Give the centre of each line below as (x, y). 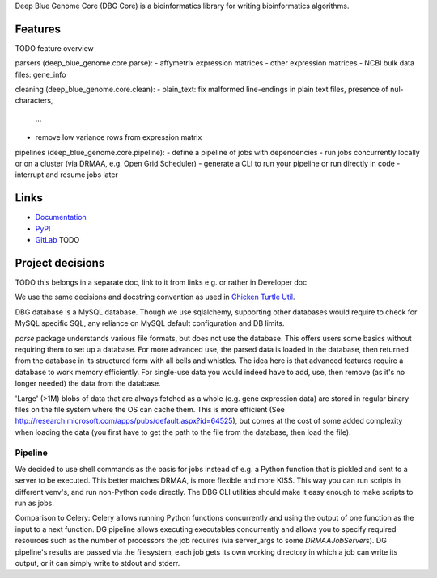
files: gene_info (40, 74)
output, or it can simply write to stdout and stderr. (98, 563)
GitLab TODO (57, 240)
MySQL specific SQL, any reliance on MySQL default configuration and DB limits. (150, 323)
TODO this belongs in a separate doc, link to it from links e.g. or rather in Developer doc (161, 282)
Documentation (61, 217)
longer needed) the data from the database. (88, 383)
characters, (34, 100)
